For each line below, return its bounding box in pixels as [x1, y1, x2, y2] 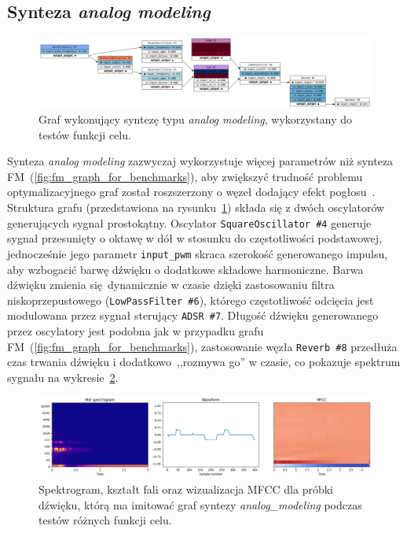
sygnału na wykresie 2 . [7, 368, 119, 385]
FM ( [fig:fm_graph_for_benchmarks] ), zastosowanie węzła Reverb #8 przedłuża [7, 338, 398, 354]
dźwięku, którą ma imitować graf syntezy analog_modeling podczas [38, 496, 362, 513]
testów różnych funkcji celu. [38, 512, 172, 528]
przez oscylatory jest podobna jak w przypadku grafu [7, 323, 264, 339]
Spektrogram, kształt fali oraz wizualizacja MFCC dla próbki [38, 480, 333, 497]
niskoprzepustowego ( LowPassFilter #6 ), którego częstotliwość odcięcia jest [7, 291, 374, 308]
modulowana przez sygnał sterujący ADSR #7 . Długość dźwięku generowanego [7, 307, 379, 324]
